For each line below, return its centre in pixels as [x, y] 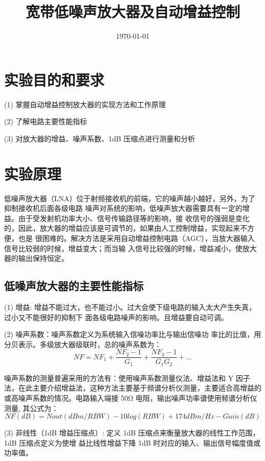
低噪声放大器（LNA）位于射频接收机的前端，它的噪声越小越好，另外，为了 [130, 198]
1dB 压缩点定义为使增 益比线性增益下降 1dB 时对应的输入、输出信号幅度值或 [132, 442]
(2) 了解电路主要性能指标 [46, 121]
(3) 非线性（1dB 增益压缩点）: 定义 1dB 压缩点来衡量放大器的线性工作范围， [132, 433]
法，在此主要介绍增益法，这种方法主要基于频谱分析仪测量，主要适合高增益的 [133, 388]
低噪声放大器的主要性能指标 [74, 286]
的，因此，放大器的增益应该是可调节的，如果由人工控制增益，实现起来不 [126, 228]
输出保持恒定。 [43, 258]
